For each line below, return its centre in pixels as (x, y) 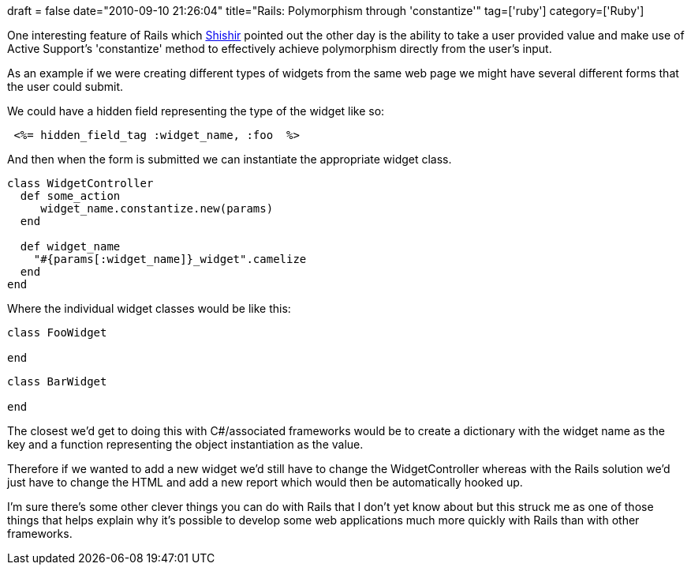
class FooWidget (57, 332)
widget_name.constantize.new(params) (157, 208)
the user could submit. (65, 86)
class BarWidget (57, 381)
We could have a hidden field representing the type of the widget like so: (196, 111)
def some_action (70, 196)
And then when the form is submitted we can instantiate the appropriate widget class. (230, 159)
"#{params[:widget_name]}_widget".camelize (170, 259)
